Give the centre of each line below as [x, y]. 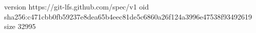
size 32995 [20, 26]
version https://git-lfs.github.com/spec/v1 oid [77, 6]
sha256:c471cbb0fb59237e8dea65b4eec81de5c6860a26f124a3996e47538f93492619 [128, 16]
